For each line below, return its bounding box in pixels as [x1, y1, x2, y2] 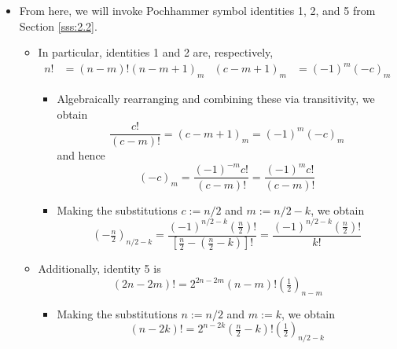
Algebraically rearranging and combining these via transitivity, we [57, 90, 375, 107]
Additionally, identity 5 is [38, 260, 161, 277]
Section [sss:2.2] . [19, 17, 97, 34]
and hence [57, 147, 105, 163]
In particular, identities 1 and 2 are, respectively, [38, 44, 274, 61]
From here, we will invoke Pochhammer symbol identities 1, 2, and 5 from [19, 2, 376, 18]
